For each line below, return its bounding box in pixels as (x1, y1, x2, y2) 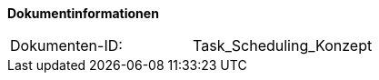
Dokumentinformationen (7, 5, 159, 21)
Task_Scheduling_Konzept (193, 36, 373, 55)
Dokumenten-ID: (10, 36, 123, 55)
